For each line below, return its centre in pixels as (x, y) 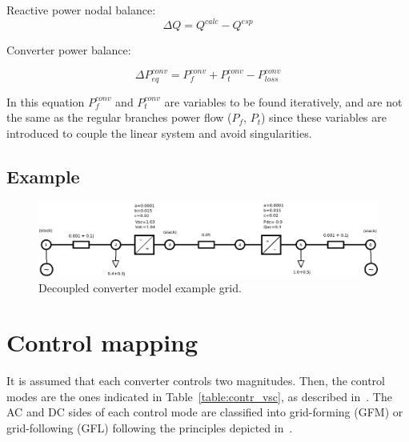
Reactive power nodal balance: (81, 10)
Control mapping (102, 342)
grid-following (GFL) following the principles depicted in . (150, 428)
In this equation (46, 101)
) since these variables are (324, 117)
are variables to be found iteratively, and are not (283, 101)
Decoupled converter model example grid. (140, 287)
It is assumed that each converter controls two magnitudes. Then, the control (196, 381)
